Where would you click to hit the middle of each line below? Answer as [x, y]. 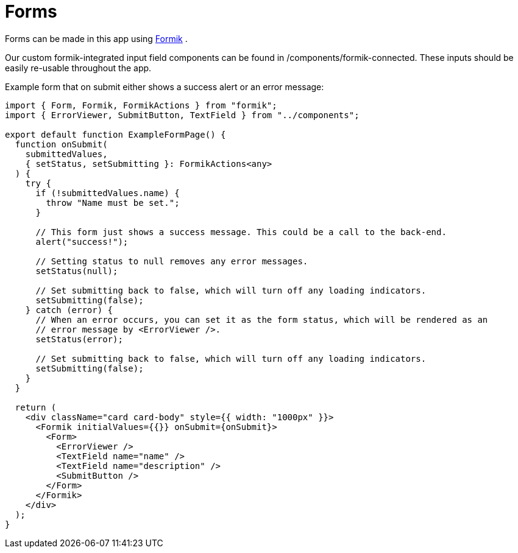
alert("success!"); [82, 241]
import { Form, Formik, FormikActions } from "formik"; [141, 105]
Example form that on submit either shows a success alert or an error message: [165, 86]
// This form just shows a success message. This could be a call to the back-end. [241, 232]
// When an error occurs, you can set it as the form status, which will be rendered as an [262, 319]
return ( [36, 407]
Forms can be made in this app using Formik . [96, 38]
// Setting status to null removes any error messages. [172, 261]
